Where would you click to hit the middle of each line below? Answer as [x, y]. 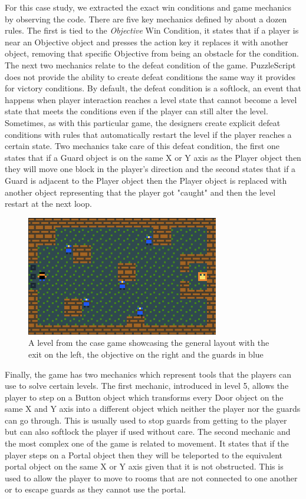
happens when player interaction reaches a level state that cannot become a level [151, 99]
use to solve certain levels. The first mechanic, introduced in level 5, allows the [147, 386]
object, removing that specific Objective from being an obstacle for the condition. [152, 53]
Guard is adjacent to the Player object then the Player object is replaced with [146, 180]
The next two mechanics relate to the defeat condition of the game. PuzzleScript [150, 65]
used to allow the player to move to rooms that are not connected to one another [151, 477]
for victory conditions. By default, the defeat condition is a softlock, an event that [153, 88]
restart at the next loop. [48, 204]
